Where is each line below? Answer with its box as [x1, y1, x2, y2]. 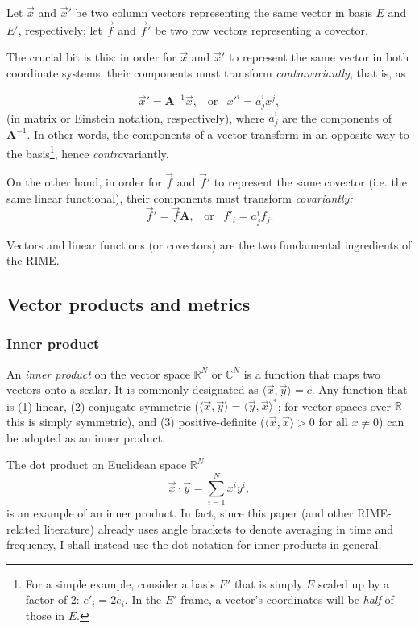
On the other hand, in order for [6, 174, 162, 190]
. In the [124, 591, 162, 608]
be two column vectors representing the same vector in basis [75, 4, 372, 20]
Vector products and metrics [6, 291, 251, 316]
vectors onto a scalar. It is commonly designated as [6, 381, 259, 398]
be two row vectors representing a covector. [155, 21, 368, 38]
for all [318, 413, 348, 430]
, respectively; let [18, 21, 103, 38]
